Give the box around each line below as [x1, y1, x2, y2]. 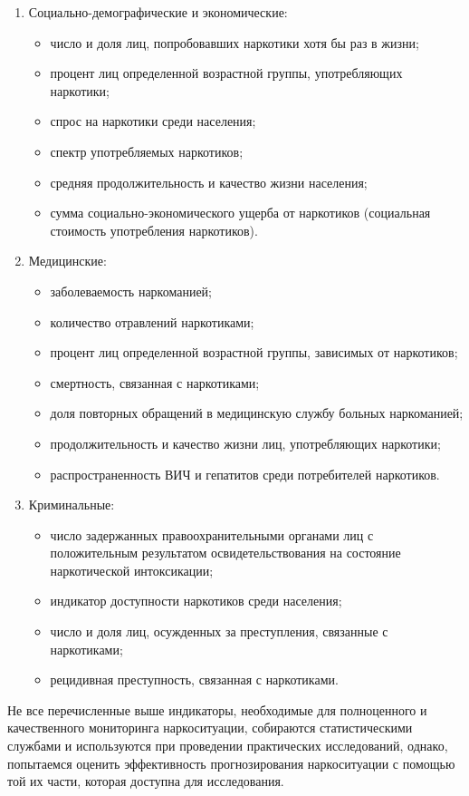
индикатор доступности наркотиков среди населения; [50, 591, 342, 610]
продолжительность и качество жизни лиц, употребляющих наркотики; [50, 433, 441, 452]
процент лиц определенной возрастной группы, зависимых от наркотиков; [50, 343, 458, 362]
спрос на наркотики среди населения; [50, 112, 256, 131]
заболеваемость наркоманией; [50, 281, 213, 300]
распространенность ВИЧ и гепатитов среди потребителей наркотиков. [50, 464, 440, 483]
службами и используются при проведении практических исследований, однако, [7, 736, 448, 755]
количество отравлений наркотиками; [50, 312, 254, 331]
